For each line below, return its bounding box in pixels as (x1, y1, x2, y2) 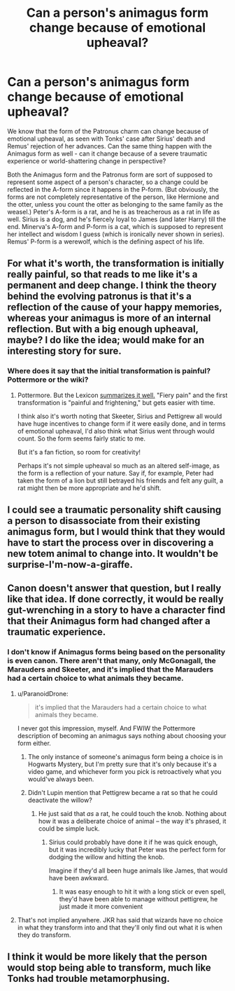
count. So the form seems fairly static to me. (17, 434, 145, 443)
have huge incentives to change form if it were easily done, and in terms (17, 419, 226, 428)
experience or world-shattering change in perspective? (7, 156, 166, 165)
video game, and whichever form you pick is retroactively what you (27, 767, 222, 775)
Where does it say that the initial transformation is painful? (7, 366, 211, 376)
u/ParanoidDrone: (17, 689, 69, 698)
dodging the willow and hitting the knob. (48, 852, 165, 861)
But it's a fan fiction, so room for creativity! (17, 448, 141, 456)
